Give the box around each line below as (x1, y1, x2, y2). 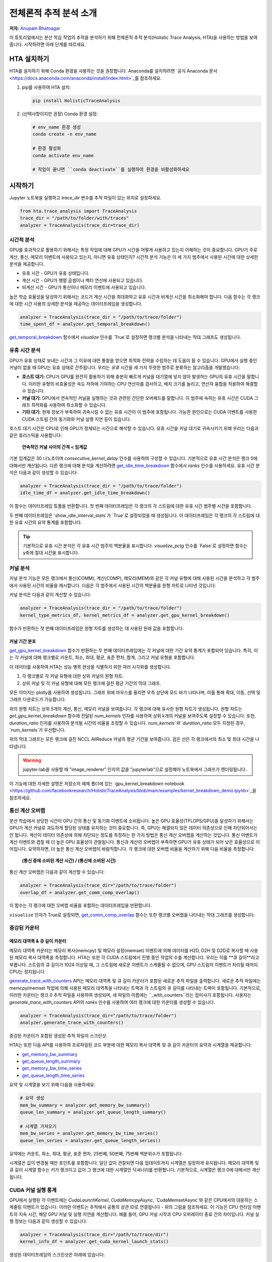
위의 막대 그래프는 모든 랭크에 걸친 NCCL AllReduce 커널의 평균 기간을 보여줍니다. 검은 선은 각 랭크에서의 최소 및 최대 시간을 (9, 736, 254, 742)
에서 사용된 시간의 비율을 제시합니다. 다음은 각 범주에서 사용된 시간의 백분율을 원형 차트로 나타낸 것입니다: (9, 582, 216, 588)
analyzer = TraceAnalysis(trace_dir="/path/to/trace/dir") (20, 1232, 169, 1238)
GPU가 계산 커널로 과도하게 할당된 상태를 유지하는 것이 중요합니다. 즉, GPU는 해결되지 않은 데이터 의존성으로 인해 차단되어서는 (9, 825, 258, 831)
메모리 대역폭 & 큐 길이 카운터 (9, 938, 66, 944)
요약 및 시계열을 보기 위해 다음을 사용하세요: (9, 1082, 96, 1088)
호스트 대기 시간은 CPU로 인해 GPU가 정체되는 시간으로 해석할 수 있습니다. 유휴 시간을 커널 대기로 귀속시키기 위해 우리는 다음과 (9, 426, 259, 432)
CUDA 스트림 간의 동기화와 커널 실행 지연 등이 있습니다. (22, 416, 131, 422)
